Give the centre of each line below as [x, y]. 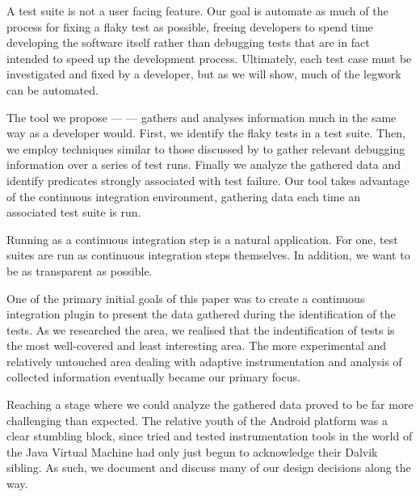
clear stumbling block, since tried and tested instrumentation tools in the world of [210, 436]
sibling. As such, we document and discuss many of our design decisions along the [209, 468]
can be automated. [52, 89]
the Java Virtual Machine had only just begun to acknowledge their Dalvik [192, 451]
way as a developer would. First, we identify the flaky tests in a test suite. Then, [206, 133]
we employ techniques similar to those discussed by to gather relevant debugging [206, 148]
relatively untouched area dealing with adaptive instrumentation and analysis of [204, 361]
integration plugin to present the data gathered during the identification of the [201, 314]
